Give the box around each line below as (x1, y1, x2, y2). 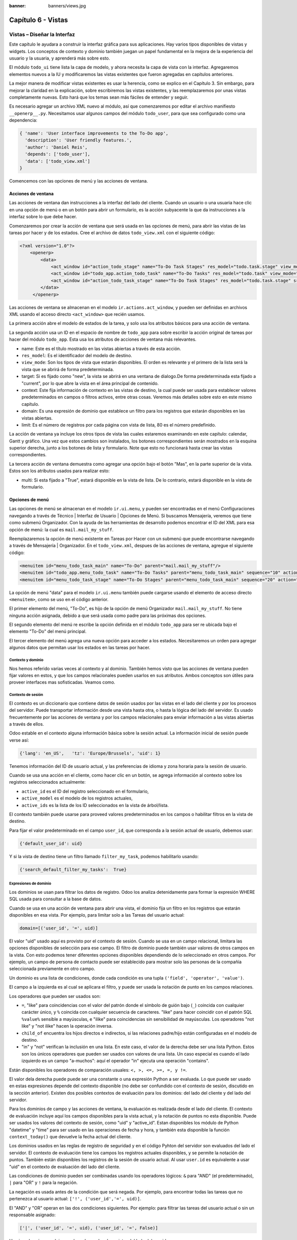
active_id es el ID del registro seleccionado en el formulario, (21, 788, 149, 794)
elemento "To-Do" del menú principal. (9, 628, 87, 634)
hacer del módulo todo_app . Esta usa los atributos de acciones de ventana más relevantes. (9, 336, 197, 342)
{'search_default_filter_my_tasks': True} (19, 867, 127, 872)
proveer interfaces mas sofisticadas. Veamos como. (9, 680, 116, 685)
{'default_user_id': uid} (19, 841, 83, 846)
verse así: (9, 737, 29, 743)
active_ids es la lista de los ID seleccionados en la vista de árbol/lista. (21, 802, 169, 808)
